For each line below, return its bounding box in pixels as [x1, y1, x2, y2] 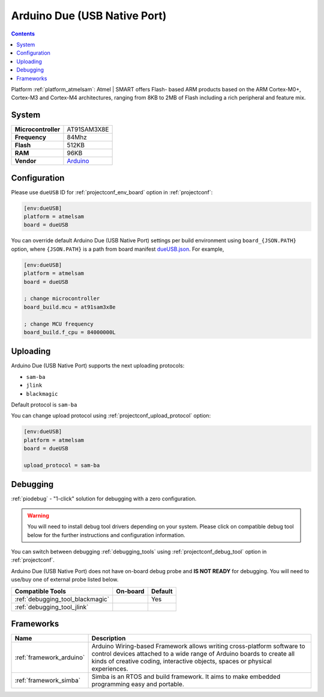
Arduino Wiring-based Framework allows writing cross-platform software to [91, 642, 305, 651]
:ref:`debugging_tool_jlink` [14, 603, 89, 611]
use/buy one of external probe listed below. [11, 576, 119, 583]
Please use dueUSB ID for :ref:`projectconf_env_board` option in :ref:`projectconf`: [11, 188, 213, 195]
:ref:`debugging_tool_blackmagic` [14, 595, 110, 603]
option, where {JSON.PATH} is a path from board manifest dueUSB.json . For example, [11, 245, 224, 253]
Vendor [14, 157, 37, 165]
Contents [11, 30, 35, 37]
